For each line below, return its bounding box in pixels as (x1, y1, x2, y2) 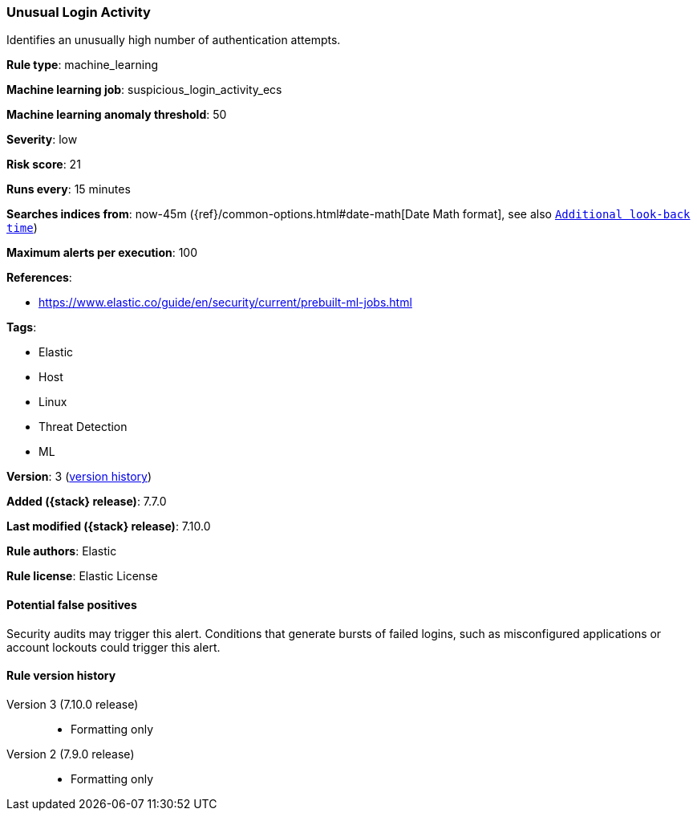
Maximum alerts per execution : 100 (6, 246, 198, 260)
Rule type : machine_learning (6, 58, 159, 72)
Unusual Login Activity (6, 4, 151, 20)
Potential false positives (6, 597, 137, 612)
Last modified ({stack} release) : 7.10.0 (6, 519, 211, 534)
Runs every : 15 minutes (6, 182, 131, 197)
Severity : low (6, 132, 78, 147)
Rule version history (6, 669, 116, 683)
